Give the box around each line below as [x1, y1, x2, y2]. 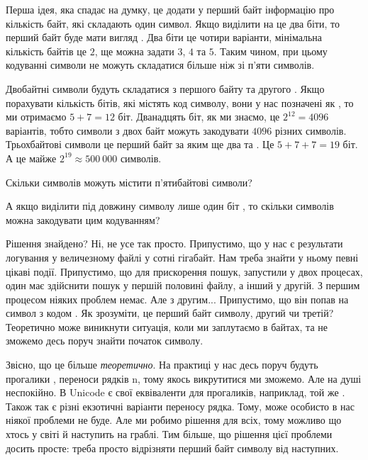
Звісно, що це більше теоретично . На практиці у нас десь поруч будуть [6, 357, 318, 372]
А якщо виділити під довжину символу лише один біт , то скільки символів [6, 198, 334, 213]
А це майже [6, 150, 57, 165]
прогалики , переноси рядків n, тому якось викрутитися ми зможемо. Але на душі [6, 371, 362, 386]
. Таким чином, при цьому [213, 43, 328, 58]
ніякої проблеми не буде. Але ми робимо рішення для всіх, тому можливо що [6, 413, 342, 427]
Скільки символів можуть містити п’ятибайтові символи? [6, 174, 252, 189]
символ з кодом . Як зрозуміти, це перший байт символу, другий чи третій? [6, 305, 334, 320]
